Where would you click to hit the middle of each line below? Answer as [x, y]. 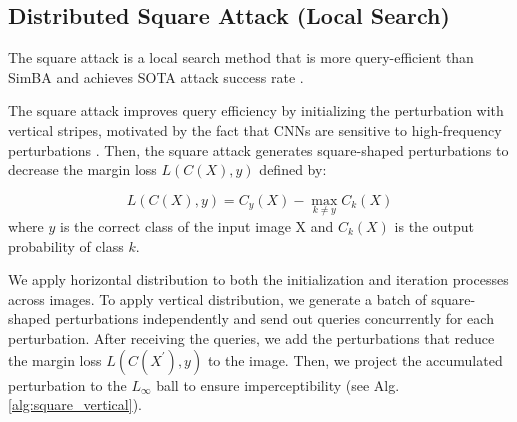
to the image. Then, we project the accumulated [355, 359]
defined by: [293, 169]
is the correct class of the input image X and [197, 225]
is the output [434, 225]
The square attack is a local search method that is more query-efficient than [241, 57]
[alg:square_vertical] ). [75, 404]
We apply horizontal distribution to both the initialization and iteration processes [258, 279]
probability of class [66, 245]
